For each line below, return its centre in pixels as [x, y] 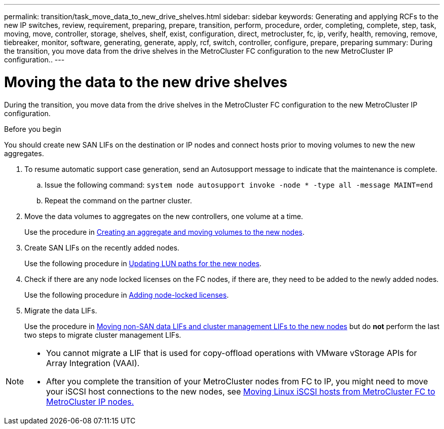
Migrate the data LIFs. [61, 310]
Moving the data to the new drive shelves [146, 82]
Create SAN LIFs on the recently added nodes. [102, 247]
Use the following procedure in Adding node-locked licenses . [127, 295]
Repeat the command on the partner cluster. [118, 200]
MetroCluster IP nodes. [90, 401]
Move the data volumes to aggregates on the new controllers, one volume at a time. [164, 216]
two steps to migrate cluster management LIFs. [103, 335]
